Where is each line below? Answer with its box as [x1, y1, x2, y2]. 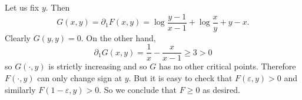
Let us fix [5, 1, 39, 13]
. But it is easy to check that [128, 71, 233, 84]
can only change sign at [37, 71, 122, 84]
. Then [45, 1, 70, 13]
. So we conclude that [99, 83, 177, 95]
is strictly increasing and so [48, 60, 147, 72]
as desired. [203, 83, 241, 95]
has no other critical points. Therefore [158, 60, 296, 72]
